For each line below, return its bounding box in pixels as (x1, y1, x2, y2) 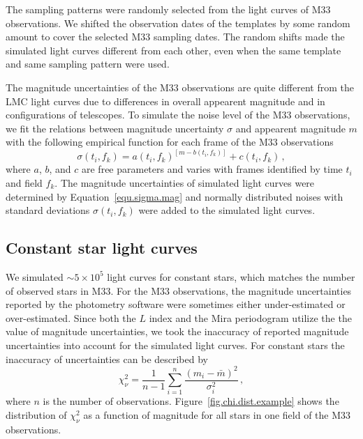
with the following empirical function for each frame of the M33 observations (6, 134, 334, 149)
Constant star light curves (6, 237, 198, 259)
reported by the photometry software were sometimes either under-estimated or (6, 297, 346, 311)
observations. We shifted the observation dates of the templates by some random (6, 15, 350, 30)
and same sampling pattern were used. (6, 56, 170, 71)
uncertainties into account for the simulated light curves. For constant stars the (6, 337, 345, 352)
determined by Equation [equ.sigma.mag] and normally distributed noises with (6, 189, 343, 203)
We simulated (6, 269, 64, 284)
